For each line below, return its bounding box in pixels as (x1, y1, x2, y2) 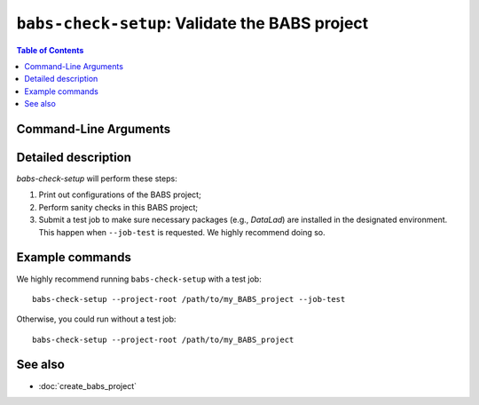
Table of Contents (16, 44, 84, 55)
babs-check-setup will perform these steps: (16, 173, 177, 184)
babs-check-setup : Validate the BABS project (16, 13, 369, 33)
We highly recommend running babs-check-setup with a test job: (16, 274, 262, 284)
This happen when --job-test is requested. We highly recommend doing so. (38, 226, 326, 237)
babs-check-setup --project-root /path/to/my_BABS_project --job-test (32, 294, 346, 304)
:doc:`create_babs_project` (38, 380, 137, 391)
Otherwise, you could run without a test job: (16, 314, 177, 324)
